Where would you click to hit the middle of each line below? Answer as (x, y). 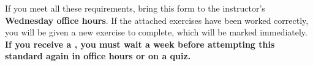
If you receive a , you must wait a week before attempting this (140, 44)
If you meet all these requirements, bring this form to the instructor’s (135, 8)
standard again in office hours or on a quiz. (98, 56)
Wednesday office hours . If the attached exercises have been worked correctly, (157, 20)
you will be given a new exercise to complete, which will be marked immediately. (156, 32)
